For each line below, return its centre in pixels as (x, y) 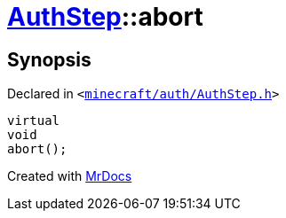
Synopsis (49, 59)
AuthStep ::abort (105, 17)
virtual (34, 121)
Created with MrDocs (70, 176)
